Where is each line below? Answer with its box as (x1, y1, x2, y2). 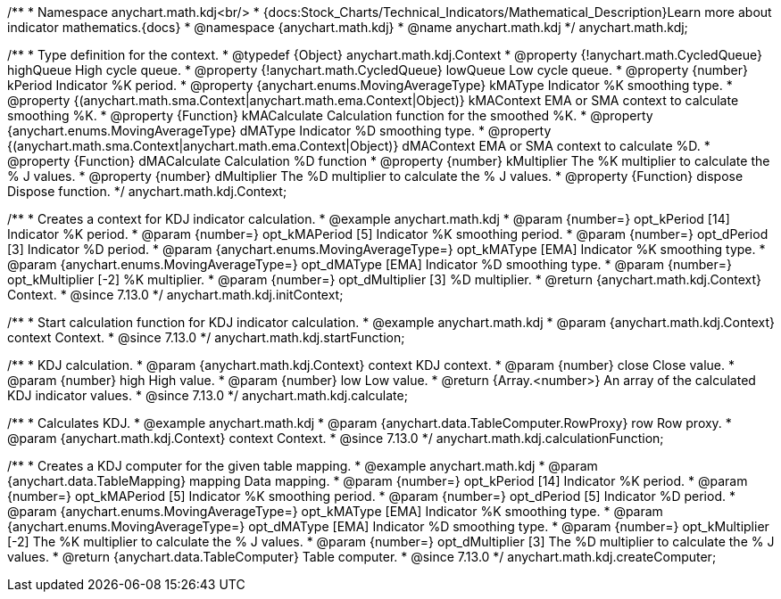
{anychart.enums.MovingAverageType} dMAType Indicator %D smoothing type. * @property (7, 123, 552, 138)
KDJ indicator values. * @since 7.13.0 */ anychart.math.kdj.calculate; (7, 388, 408, 403)
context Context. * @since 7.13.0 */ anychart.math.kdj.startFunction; (7, 330, 405, 345)
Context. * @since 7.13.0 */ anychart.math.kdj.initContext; (7, 287, 344, 302)
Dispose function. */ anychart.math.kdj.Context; (7, 184, 287, 199)
